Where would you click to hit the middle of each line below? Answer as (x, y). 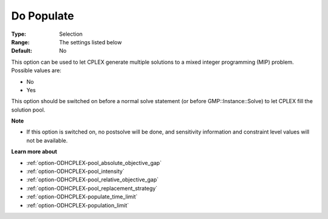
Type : (19, 34)
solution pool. (28, 110)
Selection (71, 34)
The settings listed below (91, 42)
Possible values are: (36, 70)
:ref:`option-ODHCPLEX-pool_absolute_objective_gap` (94, 163)
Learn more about (34, 152)
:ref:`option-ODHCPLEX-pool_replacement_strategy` (92, 188)
